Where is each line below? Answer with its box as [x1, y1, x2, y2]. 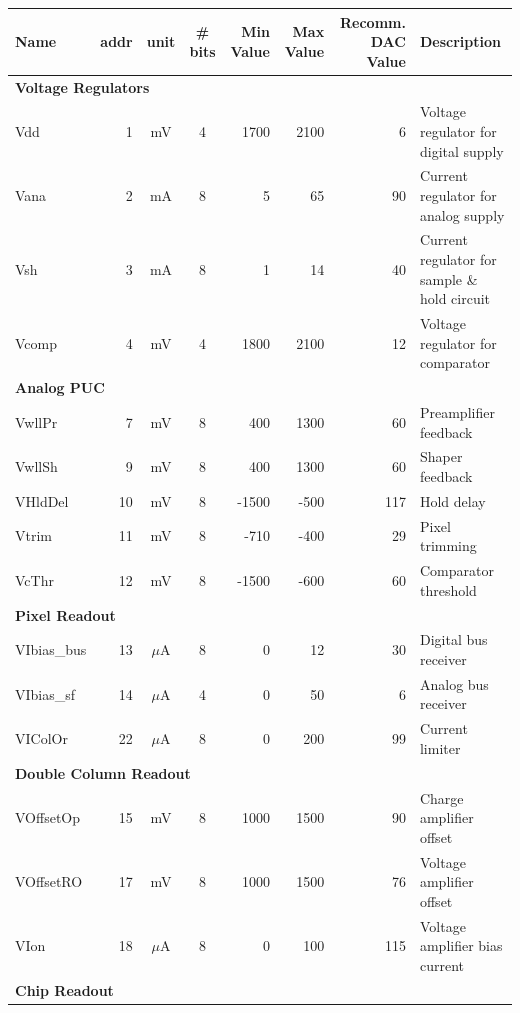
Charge [419, 787, 464, 808]
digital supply [419, 140, 504, 161]
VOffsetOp [15, 807, 81, 828]
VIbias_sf [15, 683, 76, 704]
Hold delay [419, 490, 486, 511]
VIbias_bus [15, 639, 87, 660]
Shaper [419, 446, 463, 467]
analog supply [419, 204, 505, 225]
